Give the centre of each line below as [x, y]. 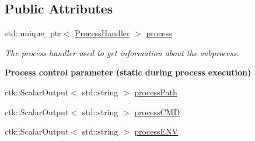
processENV [156, 131]
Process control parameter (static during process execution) [128, 72]
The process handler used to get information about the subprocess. [122, 52]
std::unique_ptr [33, 33]
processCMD [157, 111]
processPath [156, 92]
